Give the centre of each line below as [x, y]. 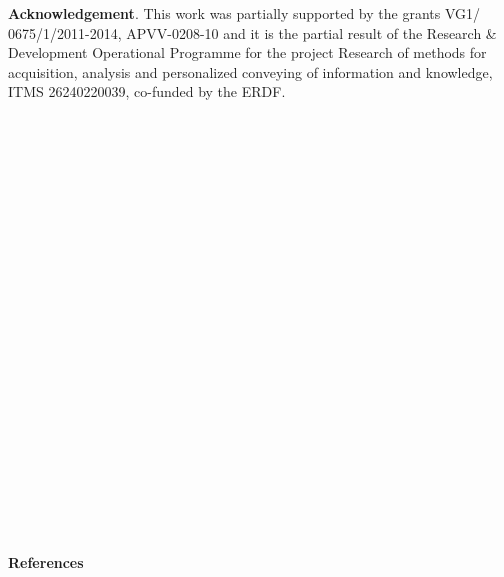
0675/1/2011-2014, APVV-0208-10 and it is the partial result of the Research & [252, 32]
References [46, 561]
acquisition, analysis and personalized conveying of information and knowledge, [250, 71]
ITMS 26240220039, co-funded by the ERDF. [147, 91]
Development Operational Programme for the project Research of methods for [247, 52]
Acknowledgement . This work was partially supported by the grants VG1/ [244, 13]
